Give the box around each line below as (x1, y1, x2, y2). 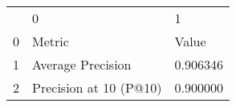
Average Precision (32, 55, 132, 73)
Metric (32, 32, 69, 50)
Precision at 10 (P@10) (32, 78, 162, 97)
